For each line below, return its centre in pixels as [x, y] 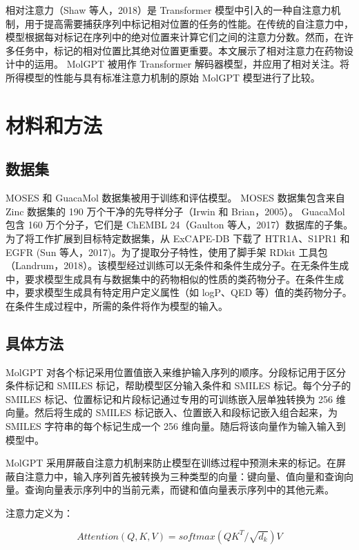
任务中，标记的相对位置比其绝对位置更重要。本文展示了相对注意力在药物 [179, 50]
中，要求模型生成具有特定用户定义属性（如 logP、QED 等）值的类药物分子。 [179, 292]
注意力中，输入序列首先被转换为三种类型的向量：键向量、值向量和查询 [184, 476]
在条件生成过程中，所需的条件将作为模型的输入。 [117, 305]
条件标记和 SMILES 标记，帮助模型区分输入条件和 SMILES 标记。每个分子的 [178, 385]
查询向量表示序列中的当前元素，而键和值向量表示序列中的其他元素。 [179, 490]
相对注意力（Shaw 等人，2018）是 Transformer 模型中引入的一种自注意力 [168, 10]
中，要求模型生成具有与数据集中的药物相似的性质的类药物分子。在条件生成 [175, 278]
